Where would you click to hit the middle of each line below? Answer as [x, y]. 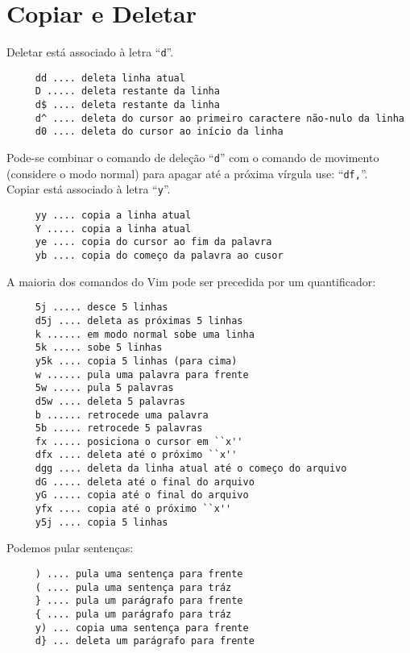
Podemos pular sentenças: [70, 548]
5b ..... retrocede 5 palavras [119, 428]
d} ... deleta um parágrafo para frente [145, 641]
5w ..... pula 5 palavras [104, 388]
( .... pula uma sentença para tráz [133, 587]
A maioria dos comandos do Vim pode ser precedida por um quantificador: [191, 281]
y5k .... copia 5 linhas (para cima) [136, 361]
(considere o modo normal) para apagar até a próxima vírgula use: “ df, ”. [187, 173]
